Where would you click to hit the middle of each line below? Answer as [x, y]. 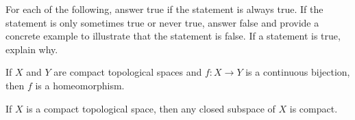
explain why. [32, 49]
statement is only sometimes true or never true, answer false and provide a [162, 22]
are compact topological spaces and [128, 72]
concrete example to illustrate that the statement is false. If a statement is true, [173, 36]
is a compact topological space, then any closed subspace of [151, 108]
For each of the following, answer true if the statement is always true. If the [164, 9]
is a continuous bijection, [298, 72]
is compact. [314, 108]
